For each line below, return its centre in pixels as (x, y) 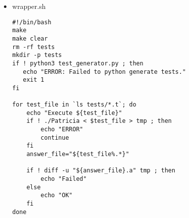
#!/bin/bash (32, 22)
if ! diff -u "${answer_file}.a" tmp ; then (101, 171)
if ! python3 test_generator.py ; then (78, 63)
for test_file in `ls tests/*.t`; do (74, 105)
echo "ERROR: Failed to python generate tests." (104, 72)
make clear (30, 38)
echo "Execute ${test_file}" (74, 113)
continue (55, 137)
